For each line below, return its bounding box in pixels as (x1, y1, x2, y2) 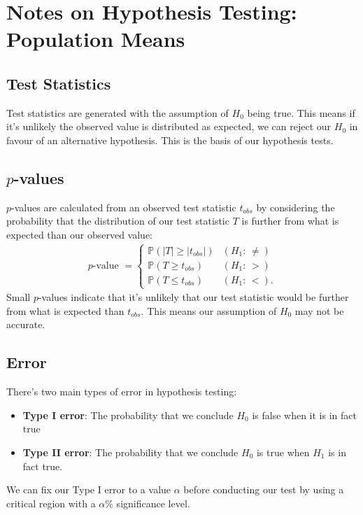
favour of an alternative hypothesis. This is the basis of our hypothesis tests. (6, 132, 334, 147)
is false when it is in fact (252, 407, 357, 422)
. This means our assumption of (141, 303, 277, 318)
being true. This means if (247, 105, 355, 120)
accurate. (6, 317, 45, 332)
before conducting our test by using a (183, 482, 344, 497)
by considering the (256, 199, 335, 214)
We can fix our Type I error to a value (6, 482, 171, 497)
